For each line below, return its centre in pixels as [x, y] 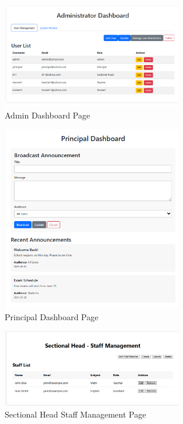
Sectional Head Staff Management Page [75, 414]
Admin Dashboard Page [47, 115]
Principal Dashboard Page [52, 316]
